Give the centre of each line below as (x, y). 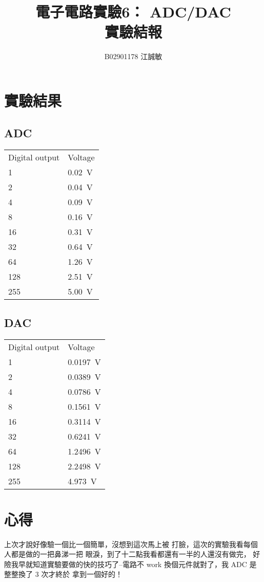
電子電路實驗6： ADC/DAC (133, 12)
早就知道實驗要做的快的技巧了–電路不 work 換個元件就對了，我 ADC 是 (137, 564)
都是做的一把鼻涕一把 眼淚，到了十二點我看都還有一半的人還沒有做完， (131, 554)
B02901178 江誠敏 (133, 56)
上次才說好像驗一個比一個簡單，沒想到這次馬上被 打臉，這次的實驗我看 (124, 544)
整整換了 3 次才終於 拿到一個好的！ (63, 574)
